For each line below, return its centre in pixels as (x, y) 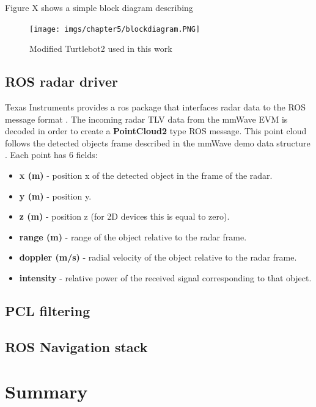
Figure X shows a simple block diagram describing (99, 7)
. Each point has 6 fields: (51, 155)
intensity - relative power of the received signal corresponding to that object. (165, 277)
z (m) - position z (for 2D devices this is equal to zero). (124, 216)
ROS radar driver (62, 81)
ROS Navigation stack (76, 346)
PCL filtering (48, 310)
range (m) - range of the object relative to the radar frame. (133, 236)
